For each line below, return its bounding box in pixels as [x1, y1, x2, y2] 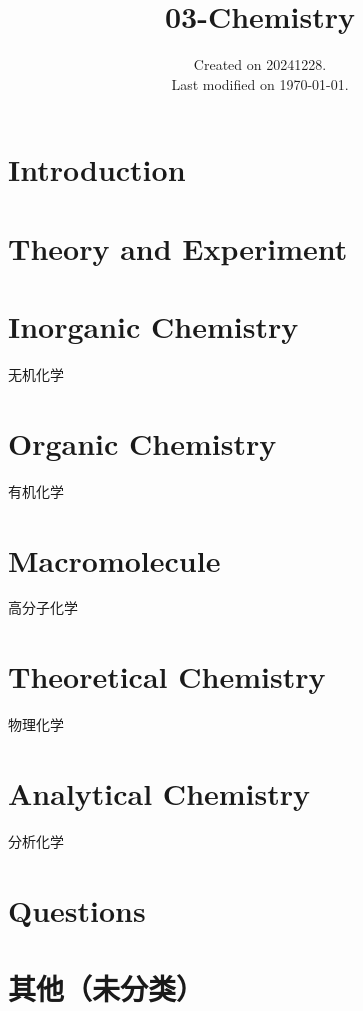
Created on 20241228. [193, 54, 327, 75]
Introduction [8, 149, 186, 190]
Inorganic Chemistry [8, 306, 299, 347]
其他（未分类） [8, 968, 205, 1009]
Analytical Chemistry [8, 772, 311, 813]
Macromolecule [8, 539, 221, 580]
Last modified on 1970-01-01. [171, 73, 349, 94]
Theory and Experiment [8, 227, 348, 268]
